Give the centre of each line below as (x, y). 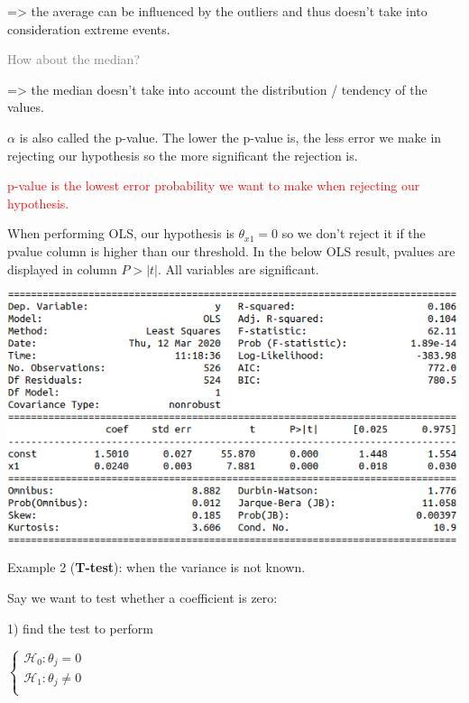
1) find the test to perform (80, 628)
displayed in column (62, 268)
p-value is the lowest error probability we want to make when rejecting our (214, 185)
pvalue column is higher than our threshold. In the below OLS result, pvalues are (231, 250)
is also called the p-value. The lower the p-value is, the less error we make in (230, 137)
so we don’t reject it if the (354, 233)
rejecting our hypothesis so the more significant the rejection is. (183, 155)
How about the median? (74, 59)
